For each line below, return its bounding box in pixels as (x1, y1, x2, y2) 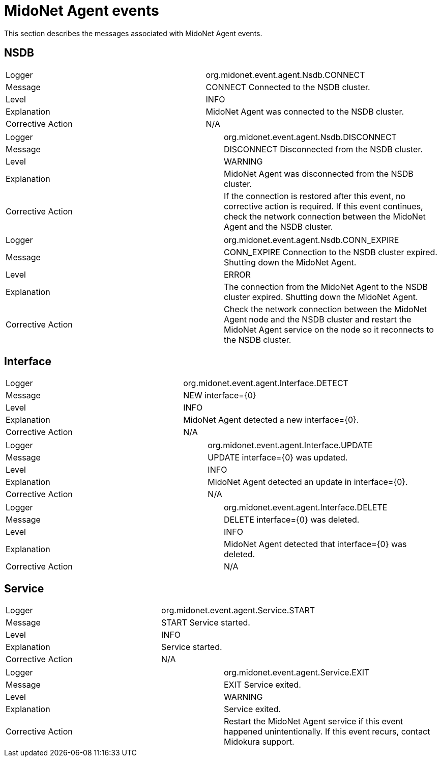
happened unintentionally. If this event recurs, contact (224, 726, 430, 737)
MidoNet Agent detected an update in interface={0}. (208, 477, 408, 487)
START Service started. (161, 617, 250, 628)
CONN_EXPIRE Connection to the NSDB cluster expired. (224, 247, 437, 257)
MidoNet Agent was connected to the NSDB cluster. (205, 106, 404, 117)
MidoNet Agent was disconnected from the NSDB (224, 168, 414, 179)
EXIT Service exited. (224, 680, 301, 690)
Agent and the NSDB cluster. (224, 221, 333, 232)
